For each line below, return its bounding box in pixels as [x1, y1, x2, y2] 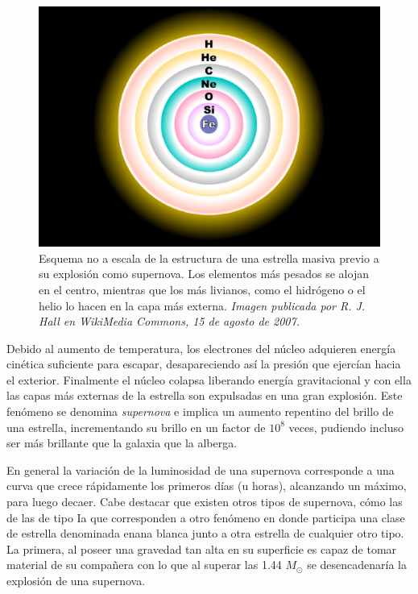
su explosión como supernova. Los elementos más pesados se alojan [39, 265, 369, 282]
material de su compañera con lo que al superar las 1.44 [6, 556, 282, 573]
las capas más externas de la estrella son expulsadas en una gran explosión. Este [6, 387, 403, 404]
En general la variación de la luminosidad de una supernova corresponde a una [6, 461, 395, 478]
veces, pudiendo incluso [288, 418, 404, 435]
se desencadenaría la [307, 556, 407, 573]
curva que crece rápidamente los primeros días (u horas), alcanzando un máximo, [6, 477, 407, 494]
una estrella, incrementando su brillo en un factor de [6, 418, 266, 435]
